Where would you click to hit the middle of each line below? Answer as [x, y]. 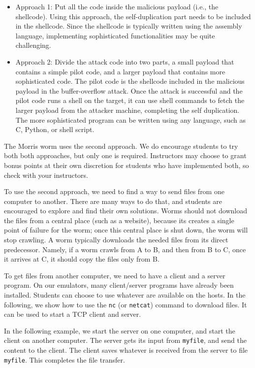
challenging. [33, 45]
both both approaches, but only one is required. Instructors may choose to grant [125, 155]
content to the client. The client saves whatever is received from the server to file [126, 350]
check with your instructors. [46, 175]
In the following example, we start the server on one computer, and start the [120, 330]
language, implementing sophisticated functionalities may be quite [115, 35]
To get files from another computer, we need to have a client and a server [115, 275]
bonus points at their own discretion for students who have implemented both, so [127, 165]
